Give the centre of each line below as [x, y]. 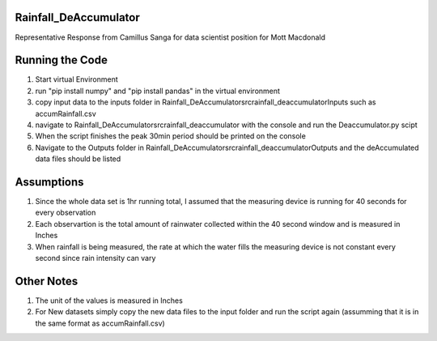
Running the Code [62, 60]
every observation [66, 213]
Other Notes [47, 281]
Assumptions [49, 182]
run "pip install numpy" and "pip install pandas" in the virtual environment [158, 91]
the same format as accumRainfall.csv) [100, 323]
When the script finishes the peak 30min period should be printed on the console [171, 136]
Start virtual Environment [77, 79]
